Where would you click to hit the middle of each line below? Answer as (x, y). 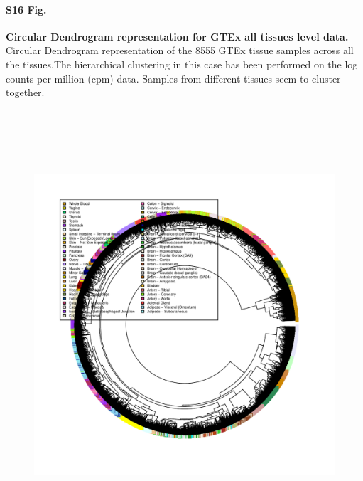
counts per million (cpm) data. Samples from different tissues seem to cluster (173, 78)
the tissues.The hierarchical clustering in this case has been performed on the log (182, 64)
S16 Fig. (26, 9)
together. (25, 92)
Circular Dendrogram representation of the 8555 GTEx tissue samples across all (180, 50)
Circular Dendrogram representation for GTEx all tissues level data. (177, 36)
